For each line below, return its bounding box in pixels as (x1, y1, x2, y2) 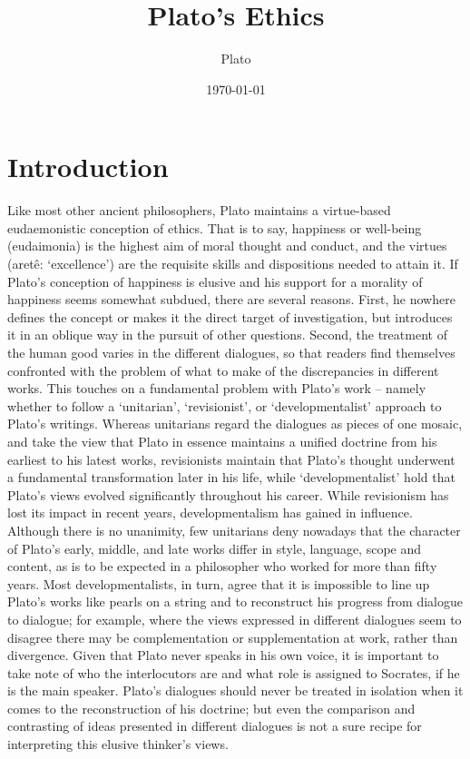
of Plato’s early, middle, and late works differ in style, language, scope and (7, 538, 422, 557)
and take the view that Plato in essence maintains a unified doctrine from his (7, 431, 437, 450)
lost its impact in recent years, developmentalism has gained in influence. (7, 503, 413, 522)
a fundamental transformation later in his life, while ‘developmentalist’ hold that (7, 468, 455, 487)
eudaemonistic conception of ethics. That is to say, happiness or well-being (7, 218, 422, 237)
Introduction (7, 148, 169, 185)
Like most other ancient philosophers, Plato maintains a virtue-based (7, 201, 391, 220)
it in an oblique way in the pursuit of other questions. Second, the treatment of (7, 325, 447, 344)
